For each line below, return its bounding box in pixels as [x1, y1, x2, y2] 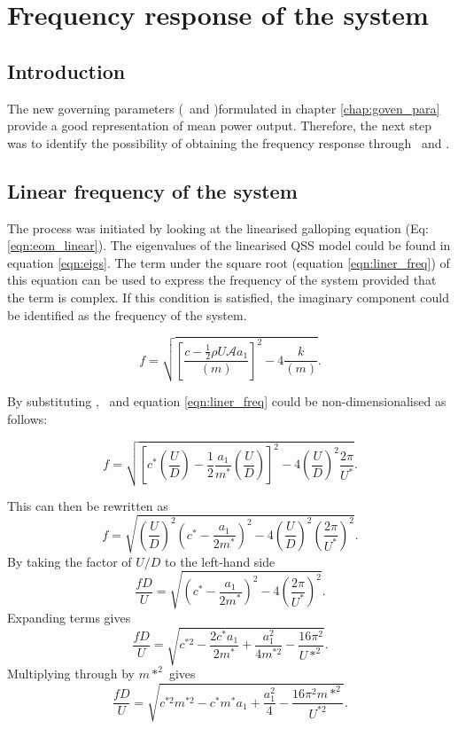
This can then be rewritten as [7, 496, 168, 514]
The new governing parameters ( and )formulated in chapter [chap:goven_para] [7, 98, 440, 117]
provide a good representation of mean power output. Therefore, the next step [7, 116, 432, 135]
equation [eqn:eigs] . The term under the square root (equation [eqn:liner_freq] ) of [7, 253, 450, 271]
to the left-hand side [165, 552, 276, 570]
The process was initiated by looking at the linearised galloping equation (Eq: [7, 218, 429, 237]
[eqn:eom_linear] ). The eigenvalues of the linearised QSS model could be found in [7, 236, 451, 255]
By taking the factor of [7, 552, 132, 570]
